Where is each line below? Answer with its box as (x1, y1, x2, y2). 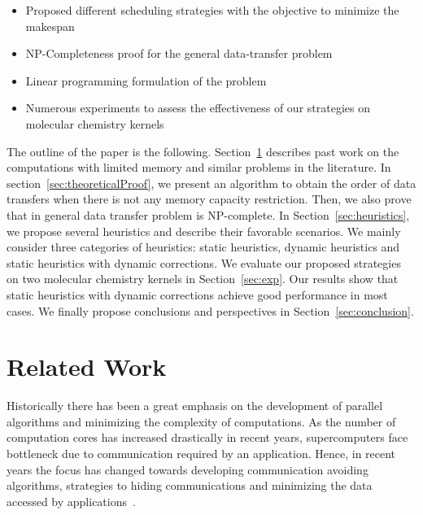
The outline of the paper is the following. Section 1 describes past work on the (7, 142, 399, 159)
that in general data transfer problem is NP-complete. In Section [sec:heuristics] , (7, 206, 410, 223)
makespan (25, 17, 75, 34)
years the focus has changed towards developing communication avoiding (7, 460, 368, 478)
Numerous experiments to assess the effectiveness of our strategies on (25, 99, 370, 116)
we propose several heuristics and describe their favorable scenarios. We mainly (7, 222, 401, 239)
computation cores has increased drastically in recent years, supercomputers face (7, 429, 408, 446)
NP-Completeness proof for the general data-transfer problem (25, 45, 333, 62)
